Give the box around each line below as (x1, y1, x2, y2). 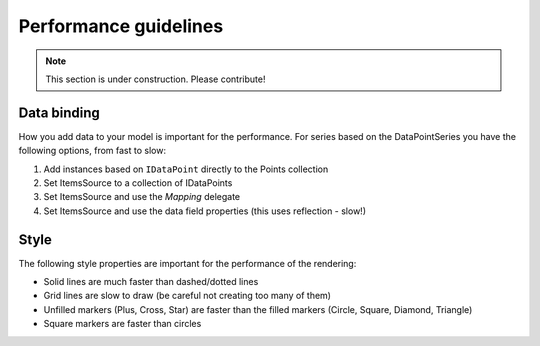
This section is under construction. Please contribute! (45, 73, 266, 85)
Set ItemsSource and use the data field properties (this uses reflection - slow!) (43, 205, 367, 217)
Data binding (18, 104, 100, 121)
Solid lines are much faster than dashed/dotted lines (43, 276, 259, 288)
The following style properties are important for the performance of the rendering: (18, 257, 357, 269)
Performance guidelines (18, 15, 224, 37)
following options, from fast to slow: (18, 145, 167, 157)
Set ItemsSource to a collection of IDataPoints (43, 177, 233, 189)
